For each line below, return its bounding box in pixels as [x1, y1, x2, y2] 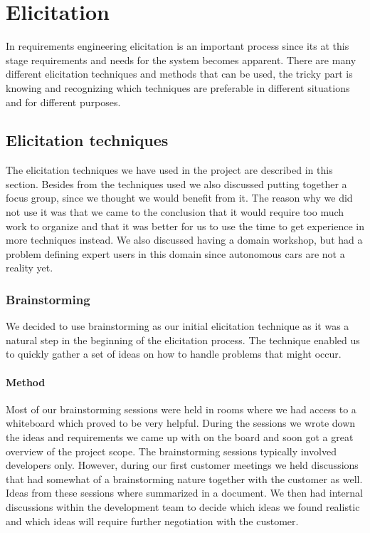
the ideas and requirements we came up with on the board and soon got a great [6, 430, 354, 445]
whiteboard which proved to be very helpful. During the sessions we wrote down [6, 415, 356, 430]
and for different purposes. [6, 94, 121, 109]
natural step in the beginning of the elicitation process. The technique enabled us [6, 332, 360, 347]
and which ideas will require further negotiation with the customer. [6, 513, 299, 528]
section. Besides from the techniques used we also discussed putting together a [6, 176, 347, 191]
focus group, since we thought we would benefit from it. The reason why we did [6, 190, 353, 205]
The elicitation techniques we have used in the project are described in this [6, 162, 333, 177]
